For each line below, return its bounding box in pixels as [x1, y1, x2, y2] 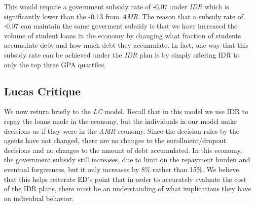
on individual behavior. [4, 193, 74, 203]
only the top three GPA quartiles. [4, 59, 106, 69]
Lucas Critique [4, 83, 81, 98]
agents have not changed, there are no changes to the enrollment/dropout [4, 135, 226, 146]
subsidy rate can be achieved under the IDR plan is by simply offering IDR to [4, 49, 240, 59]
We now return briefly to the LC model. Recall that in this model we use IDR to [4, 106, 249, 117]
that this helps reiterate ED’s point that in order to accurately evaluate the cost [4, 174, 247, 184]
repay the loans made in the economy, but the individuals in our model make [4, 116, 237, 126]
